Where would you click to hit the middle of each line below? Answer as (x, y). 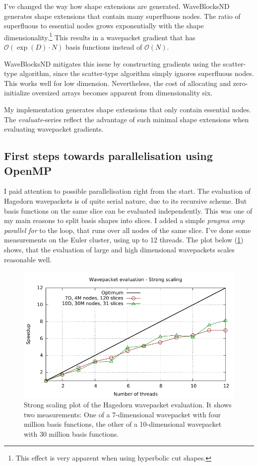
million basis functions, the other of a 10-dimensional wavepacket (123, 424)
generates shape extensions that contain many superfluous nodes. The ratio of (122, 16)
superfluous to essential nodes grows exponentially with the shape (104, 26)
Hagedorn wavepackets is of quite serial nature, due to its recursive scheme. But (126, 200)
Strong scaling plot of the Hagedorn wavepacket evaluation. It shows (128, 405)
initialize (17, 93)
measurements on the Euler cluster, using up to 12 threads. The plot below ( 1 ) (124, 240)
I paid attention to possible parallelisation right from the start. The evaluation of (128, 191)
